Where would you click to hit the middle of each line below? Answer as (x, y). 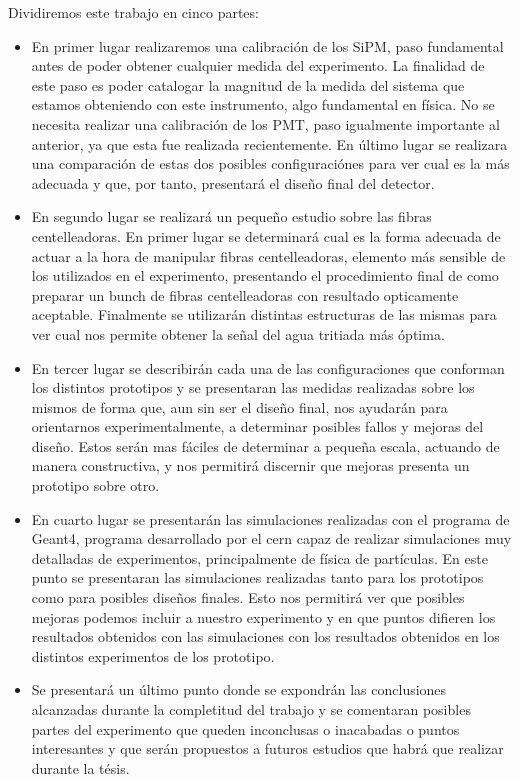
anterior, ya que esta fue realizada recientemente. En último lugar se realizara (269, 143)
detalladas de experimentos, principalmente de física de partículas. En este (259, 557)
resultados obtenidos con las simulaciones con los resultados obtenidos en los (265, 636)
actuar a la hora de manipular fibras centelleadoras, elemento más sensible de (268, 255)
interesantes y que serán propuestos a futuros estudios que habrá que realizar (267, 748)
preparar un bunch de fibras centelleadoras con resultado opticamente (245, 294)
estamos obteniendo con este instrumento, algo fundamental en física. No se (263, 104)
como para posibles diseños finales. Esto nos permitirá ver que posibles (248, 597)
